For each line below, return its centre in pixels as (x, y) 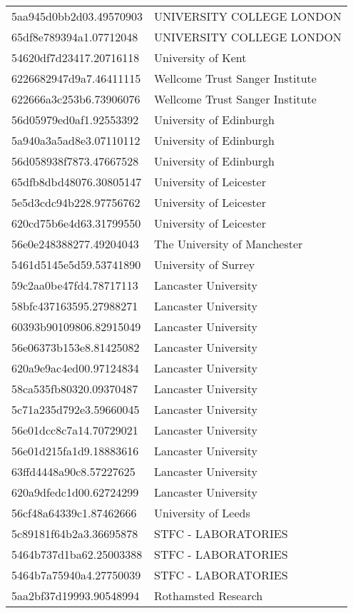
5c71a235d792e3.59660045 (76, 409)
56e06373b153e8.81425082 (76, 347)
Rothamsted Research (209, 596)
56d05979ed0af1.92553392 (75, 120)
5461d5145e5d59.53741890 (76, 264)
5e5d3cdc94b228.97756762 (76, 202)
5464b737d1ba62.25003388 (77, 554)
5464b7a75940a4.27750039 (76, 575)
